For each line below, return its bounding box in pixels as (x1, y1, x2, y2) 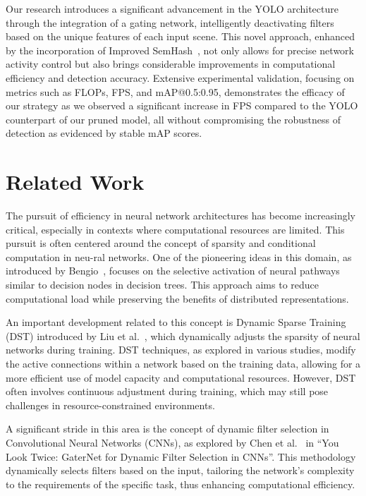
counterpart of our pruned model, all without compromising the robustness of (6, 111, 341, 126)
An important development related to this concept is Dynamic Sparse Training (6, 315, 346, 329)
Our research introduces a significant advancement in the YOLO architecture (6, 1, 338, 16)
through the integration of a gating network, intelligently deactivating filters (6, 15, 334, 30)
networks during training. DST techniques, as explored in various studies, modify (6, 342, 356, 357)
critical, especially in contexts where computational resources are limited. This (6, 222, 345, 236)
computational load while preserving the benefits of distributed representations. (6, 291, 349, 306)
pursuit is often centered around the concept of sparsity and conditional (6, 236, 316, 250)
